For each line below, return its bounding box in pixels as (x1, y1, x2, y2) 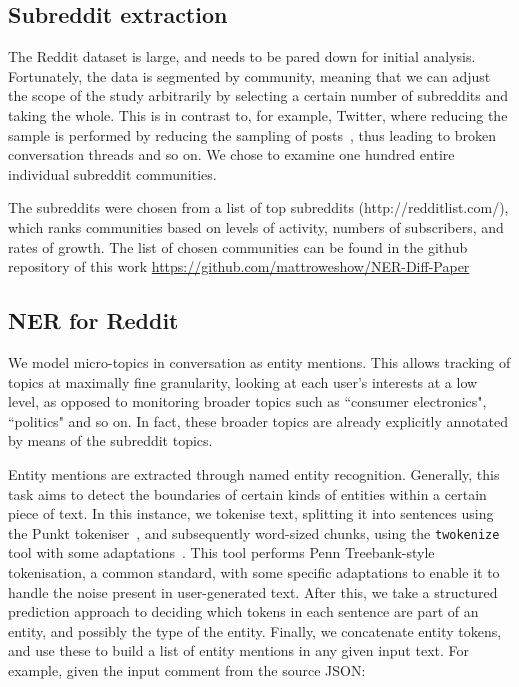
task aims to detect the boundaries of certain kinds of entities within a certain (8, 483, 487, 504)
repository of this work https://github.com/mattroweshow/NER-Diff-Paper (8, 256, 470, 277)
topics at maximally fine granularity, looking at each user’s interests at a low (8, 371, 478, 392)
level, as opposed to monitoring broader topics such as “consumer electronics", (8, 391, 487, 412)
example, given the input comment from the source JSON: (8, 659, 366, 680)
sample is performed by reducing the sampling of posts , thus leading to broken (8, 124, 496, 145)
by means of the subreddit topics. (8, 430, 213, 451)
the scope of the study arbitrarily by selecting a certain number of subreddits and (8, 85, 508, 106)
